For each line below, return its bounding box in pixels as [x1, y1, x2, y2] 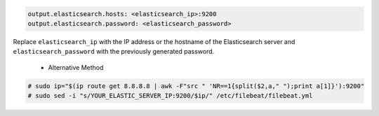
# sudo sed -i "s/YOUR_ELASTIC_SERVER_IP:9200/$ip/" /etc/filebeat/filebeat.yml [27, 92, 313, 100]
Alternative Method [48, 63, 104, 71]
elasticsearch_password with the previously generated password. [13, 48, 215, 56]
